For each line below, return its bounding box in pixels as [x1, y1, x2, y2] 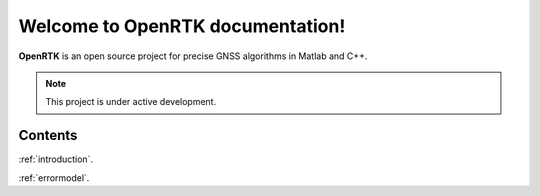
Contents [18, 127, 78, 144]
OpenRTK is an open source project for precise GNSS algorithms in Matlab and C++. [18, 50, 368, 62]
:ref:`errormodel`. [18, 171, 90, 184]
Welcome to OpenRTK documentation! [18, 15, 346, 37]
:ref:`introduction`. [18, 153, 94, 165]
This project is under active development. [45, 96, 217, 108]
